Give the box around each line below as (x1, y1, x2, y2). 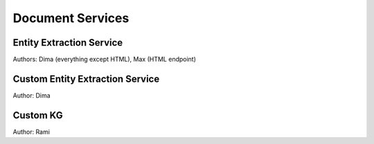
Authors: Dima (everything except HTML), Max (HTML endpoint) (12, 55, 197, 64)
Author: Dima (12, 91, 51, 100)
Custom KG (12, 109, 63, 121)
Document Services (12, 10, 130, 26)
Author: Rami (12, 127, 50, 136)
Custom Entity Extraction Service (12, 73, 160, 84)
